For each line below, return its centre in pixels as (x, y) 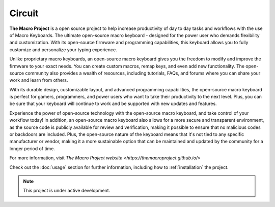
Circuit (24, 13)
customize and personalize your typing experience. (63, 49)
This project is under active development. (67, 191)
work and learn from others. (39, 80)
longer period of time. (32, 148)
